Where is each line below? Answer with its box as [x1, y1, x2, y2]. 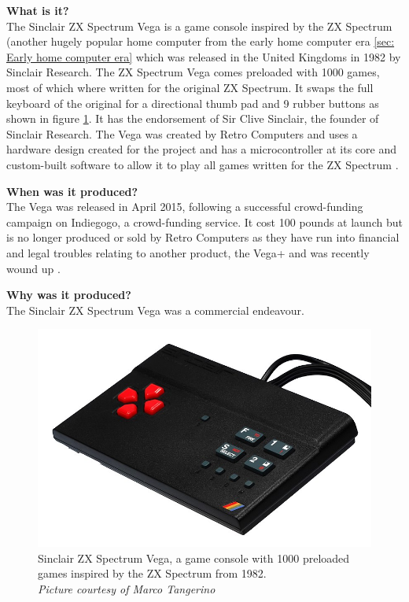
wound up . [6, 260, 61, 276]
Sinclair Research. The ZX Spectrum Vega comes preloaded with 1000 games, [6, 64, 380, 80]
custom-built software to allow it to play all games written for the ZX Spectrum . [6, 156, 399, 172]
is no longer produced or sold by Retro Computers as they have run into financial [6, 229, 400, 246]
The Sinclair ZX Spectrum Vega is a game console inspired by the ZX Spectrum [6, 17, 392, 34]
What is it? [6, 2, 69, 18]
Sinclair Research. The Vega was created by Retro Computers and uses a [6, 125, 358, 142]
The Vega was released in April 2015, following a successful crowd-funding [6, 198, 363, 215]
